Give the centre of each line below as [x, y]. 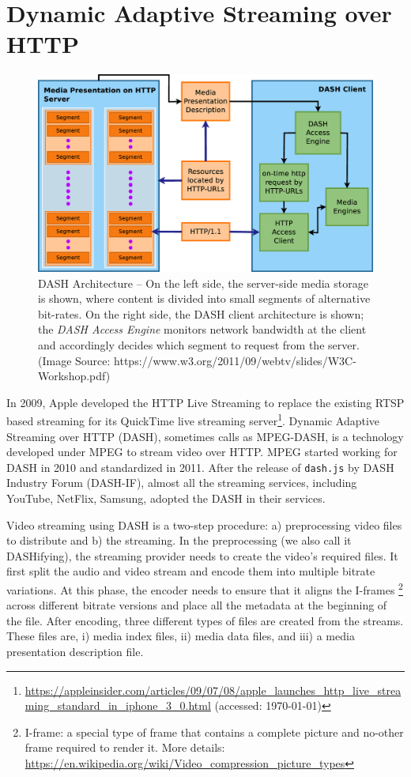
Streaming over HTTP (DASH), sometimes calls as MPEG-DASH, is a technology [205, 436]
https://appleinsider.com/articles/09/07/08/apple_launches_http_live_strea [213, 690]
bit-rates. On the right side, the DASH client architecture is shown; [201, 313]
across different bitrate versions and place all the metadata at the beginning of [197, 605]
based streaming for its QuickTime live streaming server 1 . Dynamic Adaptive [193, 419]
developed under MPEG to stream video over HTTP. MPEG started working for [202, 452]
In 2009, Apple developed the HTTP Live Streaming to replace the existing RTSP [205, 402]
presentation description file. [75, 652]
